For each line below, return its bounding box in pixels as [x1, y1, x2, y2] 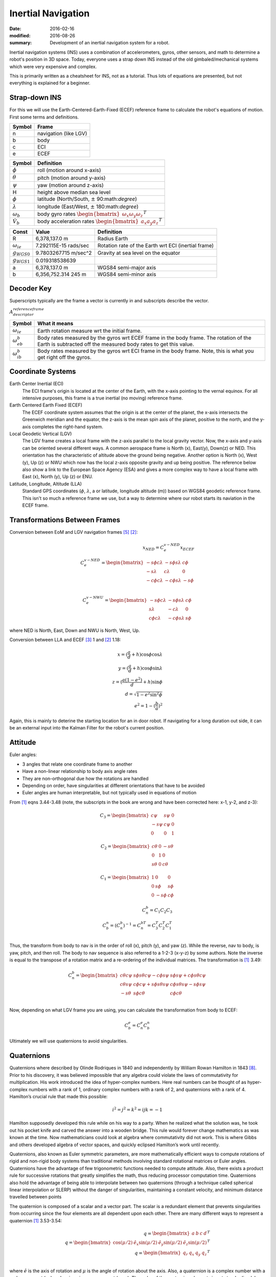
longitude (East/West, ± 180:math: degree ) [37, 203, 139, 210]
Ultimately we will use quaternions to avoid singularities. [9, 1038, 128, 1044]
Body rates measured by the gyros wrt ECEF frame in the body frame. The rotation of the [37, 334, 251, 341]
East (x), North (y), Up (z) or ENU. [22, 474, 93, 480]
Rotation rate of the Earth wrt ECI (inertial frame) [97, 242, 214, 249]
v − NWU [86, 595, 104, 600]
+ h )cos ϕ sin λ [132, 665, 163, 671]
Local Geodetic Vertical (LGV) [9, 431, 72, 437]
